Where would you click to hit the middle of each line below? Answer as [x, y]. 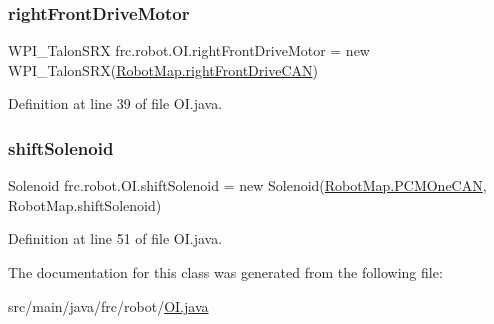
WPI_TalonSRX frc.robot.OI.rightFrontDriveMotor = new [189, 50]
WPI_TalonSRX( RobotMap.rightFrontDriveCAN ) [163, 69]
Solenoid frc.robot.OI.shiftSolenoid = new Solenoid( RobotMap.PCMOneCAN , [247, 185]
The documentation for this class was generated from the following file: [225, 272]
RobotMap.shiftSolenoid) [85, 204]
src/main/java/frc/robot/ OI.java [108, 305]
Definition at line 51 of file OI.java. [115, 238]
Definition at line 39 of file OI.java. [115, 103]
